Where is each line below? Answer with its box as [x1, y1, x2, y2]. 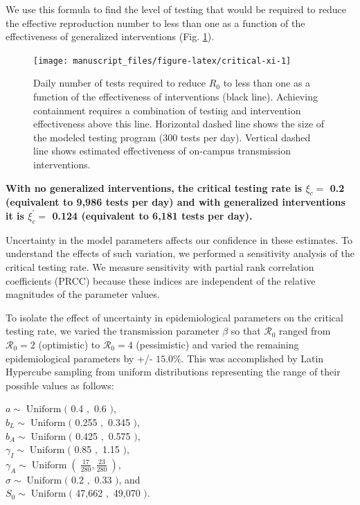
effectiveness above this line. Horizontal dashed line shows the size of [33, 116, 325, 131]
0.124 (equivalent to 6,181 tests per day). [52, 208, 253, 222]
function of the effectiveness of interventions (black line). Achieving [33, 89, 318, 104]
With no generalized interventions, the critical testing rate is [6, 180, 303, 195]
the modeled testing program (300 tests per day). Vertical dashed [33, 130, 311, 144]
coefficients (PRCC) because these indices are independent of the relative [6, 273, 316, 287]
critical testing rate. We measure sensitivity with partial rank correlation [6, 259, 314, 274]
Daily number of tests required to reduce [33, 76, 206, 90]
